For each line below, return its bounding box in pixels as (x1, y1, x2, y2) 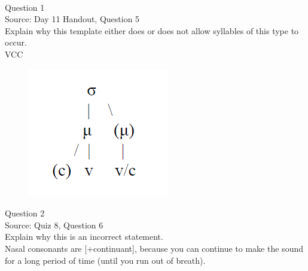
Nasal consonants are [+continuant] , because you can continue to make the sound (5, 242, 303, 254)
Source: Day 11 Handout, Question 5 (5, 13, 140, 25)
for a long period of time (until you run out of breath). (5, 254, 206, 266)
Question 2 (5, 207, 45, 219)
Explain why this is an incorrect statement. (5, 230, 163, 243)
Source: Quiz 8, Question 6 (5, 218, 103, 231)
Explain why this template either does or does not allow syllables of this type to (5, 24, 299, 37)
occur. (5, 36, 27, 49)
